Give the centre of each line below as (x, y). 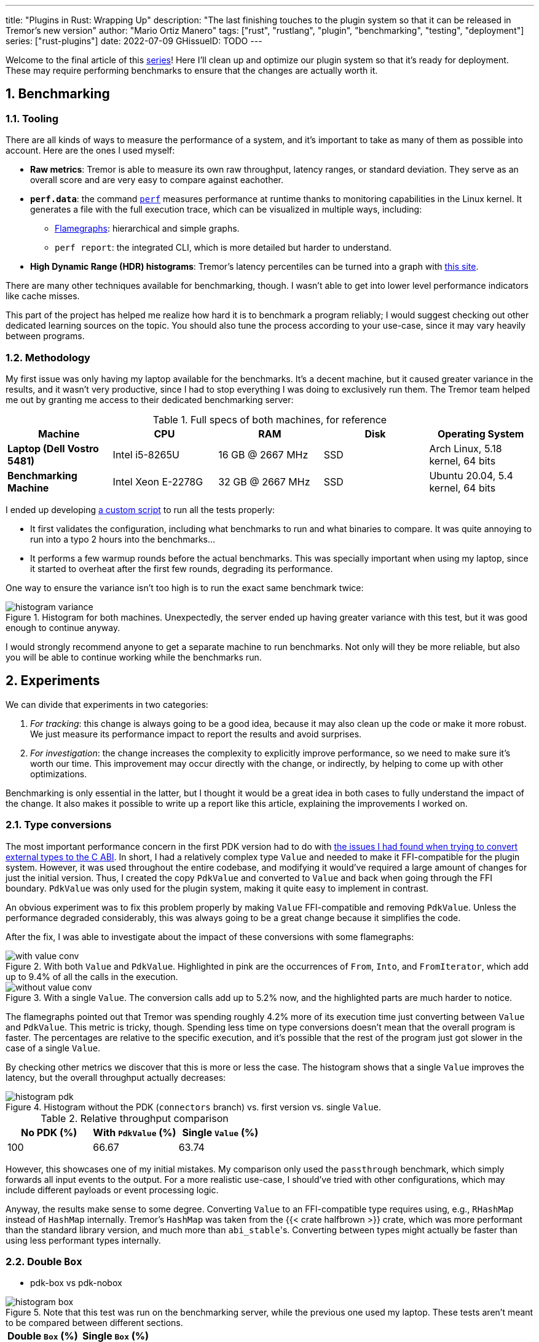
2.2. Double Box (44, 1261)
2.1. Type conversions (59, 825)
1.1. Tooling (32, 118)
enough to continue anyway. (63, 627)
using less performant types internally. (83, 1240)
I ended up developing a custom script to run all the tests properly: (140, 509)
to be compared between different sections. (94, 1323)
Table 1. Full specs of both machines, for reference (270, 419)
